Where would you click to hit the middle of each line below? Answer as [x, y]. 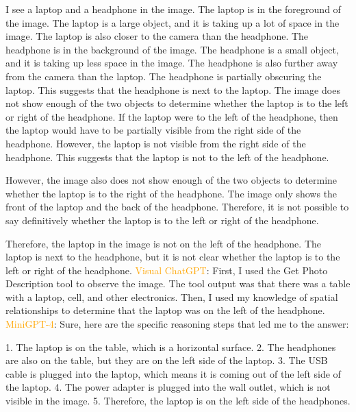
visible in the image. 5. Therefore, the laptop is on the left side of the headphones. [178, 401]
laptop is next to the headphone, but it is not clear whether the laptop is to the [173, 257]
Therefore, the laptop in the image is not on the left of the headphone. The [163, 243]
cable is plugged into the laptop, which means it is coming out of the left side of [173, 373]
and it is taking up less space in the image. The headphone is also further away [172, 63]
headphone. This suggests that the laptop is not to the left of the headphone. [167, 157]
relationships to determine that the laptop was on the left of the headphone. [165, 310]
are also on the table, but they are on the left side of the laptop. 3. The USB [167, 360]
